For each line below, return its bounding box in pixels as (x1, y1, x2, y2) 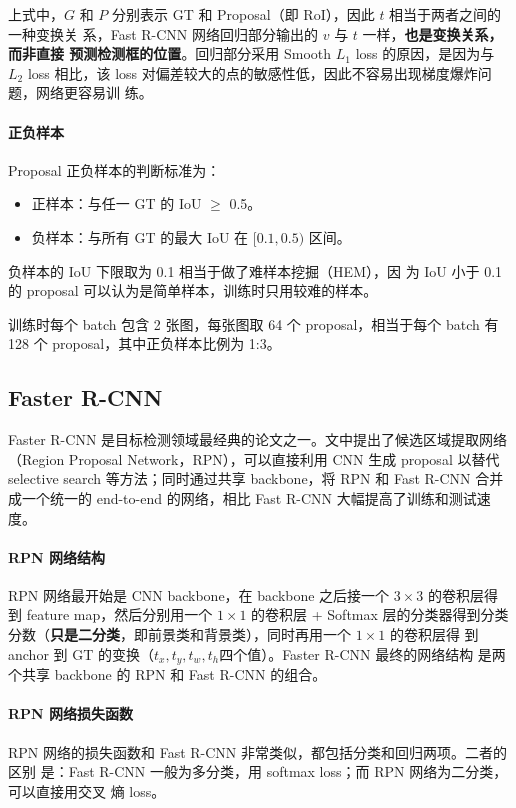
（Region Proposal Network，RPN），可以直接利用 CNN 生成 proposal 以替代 (8, 448, 500, 469)
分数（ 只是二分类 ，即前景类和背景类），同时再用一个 (8, 624, 351, 645)
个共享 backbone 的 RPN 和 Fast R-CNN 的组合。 (8, 664, 327, 685)
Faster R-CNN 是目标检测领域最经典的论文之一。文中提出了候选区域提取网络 (8, 429, 508, 450)
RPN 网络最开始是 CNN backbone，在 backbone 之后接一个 (8, 584, 390, 605)
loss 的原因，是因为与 (355, 43, 495, 64)
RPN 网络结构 (8, 546, 106, 567)
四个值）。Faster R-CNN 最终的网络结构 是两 (219, 643, 506, 664)
